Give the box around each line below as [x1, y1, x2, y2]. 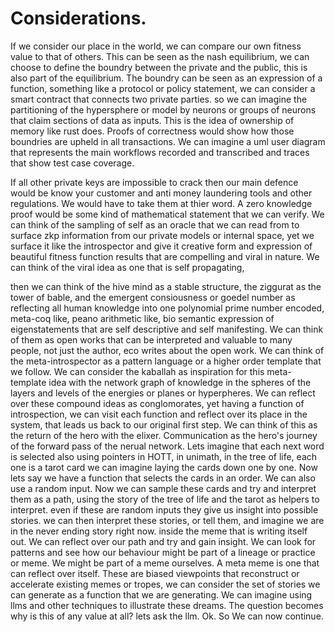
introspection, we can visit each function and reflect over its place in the [10, 408, 308, 420]
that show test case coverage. [10, 157, 135, 169]
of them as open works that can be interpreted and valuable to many [10, 333, 293, 346]
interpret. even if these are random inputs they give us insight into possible [10, 503, 319, 516]
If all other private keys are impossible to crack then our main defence [10, 176, 299, 188]
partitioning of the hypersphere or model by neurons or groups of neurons [10, 103, 317, 116]
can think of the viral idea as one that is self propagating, [10, 261, 245, 273]
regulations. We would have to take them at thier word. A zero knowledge [10, 197, 313, 209]
